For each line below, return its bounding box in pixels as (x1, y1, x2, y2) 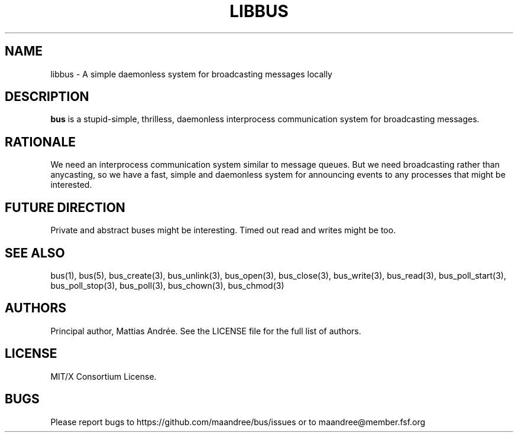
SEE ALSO (5, 245, 65, 260)
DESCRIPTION (5, 89, 89, 105)
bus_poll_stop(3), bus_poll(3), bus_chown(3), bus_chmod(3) (50, 280, 284, 291)
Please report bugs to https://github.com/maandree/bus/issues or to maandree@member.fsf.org (50, 416, 426, 427)
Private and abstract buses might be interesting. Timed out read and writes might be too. (50, 225, 396, 236)
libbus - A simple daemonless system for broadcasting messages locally (50, 69, 332, 79)
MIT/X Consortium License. (50, 371, 157, 381)
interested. (50, 180, 92, 190)
